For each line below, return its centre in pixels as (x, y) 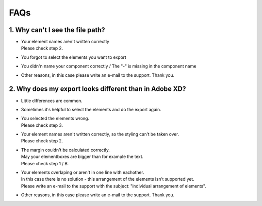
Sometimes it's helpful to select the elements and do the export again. (91, 109)
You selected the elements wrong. (55, 119)
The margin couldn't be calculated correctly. (65, 150)
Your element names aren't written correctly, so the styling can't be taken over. (100, 134)
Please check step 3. (42, 125)
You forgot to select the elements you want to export (74, 57)
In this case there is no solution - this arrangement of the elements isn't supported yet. (107, 179)
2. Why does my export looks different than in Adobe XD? (98, 89)
